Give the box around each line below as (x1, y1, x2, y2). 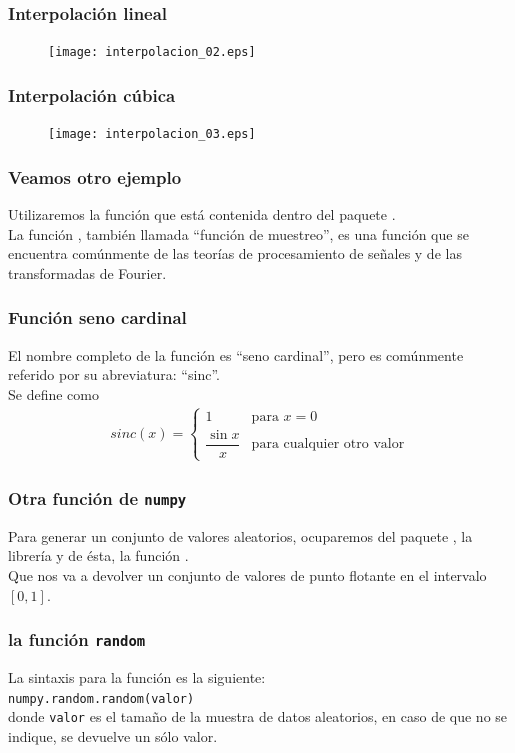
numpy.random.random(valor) (8, 691, 195, 706)
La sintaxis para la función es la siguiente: (8, 666, 266, 687)
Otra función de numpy (8, 485, 187, 510)
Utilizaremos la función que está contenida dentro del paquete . (8, 203, 396, 224)
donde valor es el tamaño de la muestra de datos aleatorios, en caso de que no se (8, 706, 508, 727)
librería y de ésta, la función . (8, 545, 189, 566)
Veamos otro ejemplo (8, 164, 182, 189)
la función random (8, 627, 146, 652)
